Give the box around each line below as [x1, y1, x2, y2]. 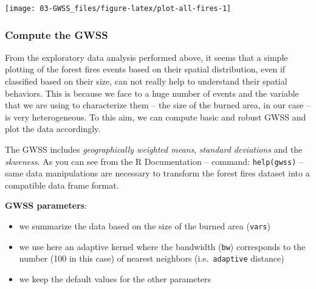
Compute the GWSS [5, 27, 108, 42]
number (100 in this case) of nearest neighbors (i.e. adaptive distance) [19, 252, 284, 265]
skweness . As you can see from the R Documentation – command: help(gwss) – [5, 155, 303, 167]
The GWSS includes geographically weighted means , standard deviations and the [5, 143, 303, 156]
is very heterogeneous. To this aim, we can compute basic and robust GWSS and [5, 110, 306, 123]
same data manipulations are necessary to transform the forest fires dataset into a [5, 167, 310, 179]
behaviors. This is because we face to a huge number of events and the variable [5, 86, 299, 99]
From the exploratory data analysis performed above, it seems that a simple [5, 50, 288, 63]
